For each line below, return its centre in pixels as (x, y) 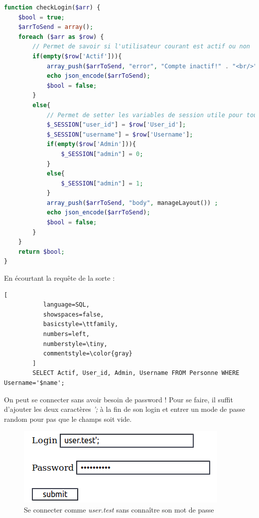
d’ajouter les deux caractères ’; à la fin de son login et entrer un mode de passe (125, 409)
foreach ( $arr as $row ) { (61, 37)
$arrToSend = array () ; (56, 27)
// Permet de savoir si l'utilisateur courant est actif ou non (141, 47)
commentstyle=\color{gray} (88, 354)
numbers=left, (66, 334)
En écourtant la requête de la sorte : (60, 278)
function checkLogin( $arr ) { (52, 7)
